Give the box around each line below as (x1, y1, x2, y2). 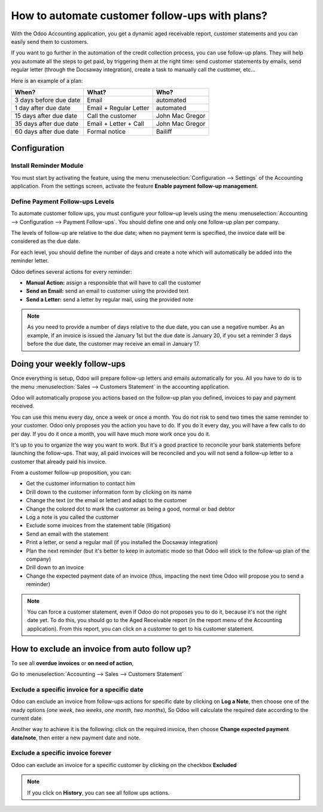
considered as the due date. (11, 237, 81, 245)
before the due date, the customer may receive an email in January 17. (27, 340, 200, 348)
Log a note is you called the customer (26, 514, 119, 521)
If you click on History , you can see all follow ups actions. (27, 789, 170, 796)
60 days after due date (14, 127, 79, 135)
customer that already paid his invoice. (11, 458, 107, 465)
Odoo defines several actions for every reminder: (11, 268, 132, 275)
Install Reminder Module (11, 162, 84, 170)
